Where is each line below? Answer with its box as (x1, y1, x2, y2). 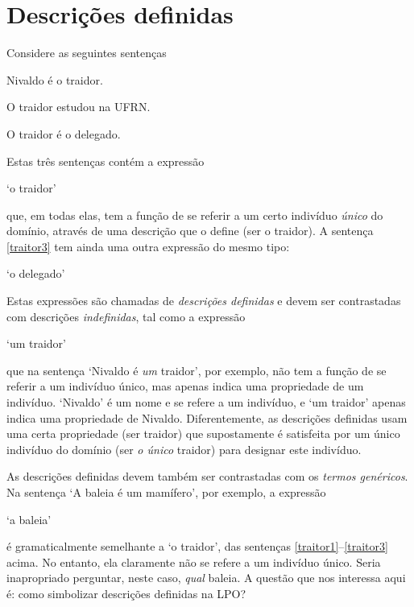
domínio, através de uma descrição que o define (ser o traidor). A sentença (6, 222, 374, 239)
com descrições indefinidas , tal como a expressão (6, 308, 246, 324)
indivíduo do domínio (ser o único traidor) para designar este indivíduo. (6, 440, 362, 457)
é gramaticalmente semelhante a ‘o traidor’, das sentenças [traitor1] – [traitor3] (6, 538, 388, 555)
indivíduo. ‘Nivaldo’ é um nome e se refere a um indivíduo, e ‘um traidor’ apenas (6, 394, 406, 411)
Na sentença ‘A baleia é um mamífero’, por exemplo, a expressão (6, 484, 326, 500)
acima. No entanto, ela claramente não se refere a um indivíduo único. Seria (6, 553, 381, 570)
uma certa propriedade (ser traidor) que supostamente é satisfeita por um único (6, 425, 400, 442)
